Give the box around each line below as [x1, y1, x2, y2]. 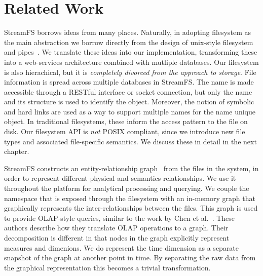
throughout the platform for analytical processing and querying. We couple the [4, 183, 249, 193]
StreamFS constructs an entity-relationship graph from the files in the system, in [4, 163, 259, 173]
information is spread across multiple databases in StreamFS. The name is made [4, 76, 254, 87]
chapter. [4, 146, 29, 156]
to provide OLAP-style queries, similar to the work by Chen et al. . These [4, 212, 235, 223]
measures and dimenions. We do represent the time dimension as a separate [4, 242, 239, 253]
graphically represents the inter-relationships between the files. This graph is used [4, 203, 258, 213]
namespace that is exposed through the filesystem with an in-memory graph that [4, 192, 255, 203]
